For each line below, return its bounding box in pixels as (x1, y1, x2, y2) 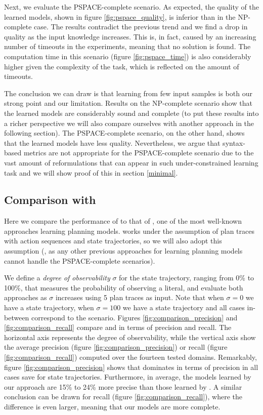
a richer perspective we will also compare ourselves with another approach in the (4, 117, 254, 128)
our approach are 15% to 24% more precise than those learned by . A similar (4, 381, 242, 392)
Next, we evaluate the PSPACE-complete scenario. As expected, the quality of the (4, 2, 259, 12)
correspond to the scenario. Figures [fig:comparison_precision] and (31, 312, 238, 322)
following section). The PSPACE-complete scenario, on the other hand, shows (4, 128, 245, 138)
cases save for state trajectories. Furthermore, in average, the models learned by (4, 371, 251, 382)
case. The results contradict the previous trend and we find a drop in (34, 21, 248, 32)
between (4, 312, 29, 322)
